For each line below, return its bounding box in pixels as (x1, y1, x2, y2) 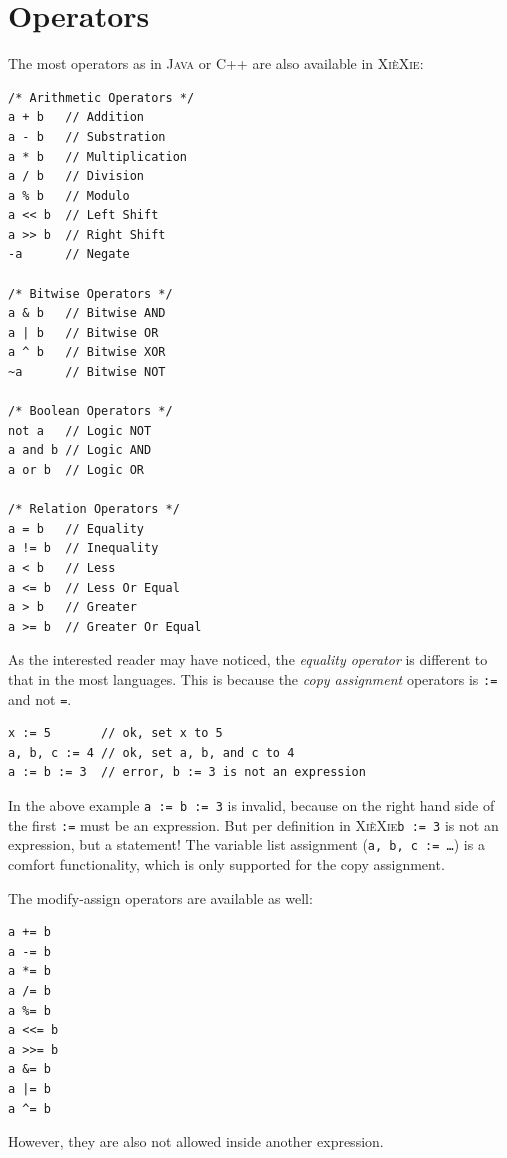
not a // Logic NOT (8, 423, 152, 438)
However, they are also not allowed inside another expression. (8, 1131, 384, 1152)
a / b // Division (8, 169, 145, 184)
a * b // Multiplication (8, 149, 187, 164)
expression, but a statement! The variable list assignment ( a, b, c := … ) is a (8, 834, 485, 855)
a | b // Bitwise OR (8, 325, 159, 340)
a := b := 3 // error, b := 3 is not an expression (8, 765, 366, 780)
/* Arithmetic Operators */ (8, 90, 195, 105)
